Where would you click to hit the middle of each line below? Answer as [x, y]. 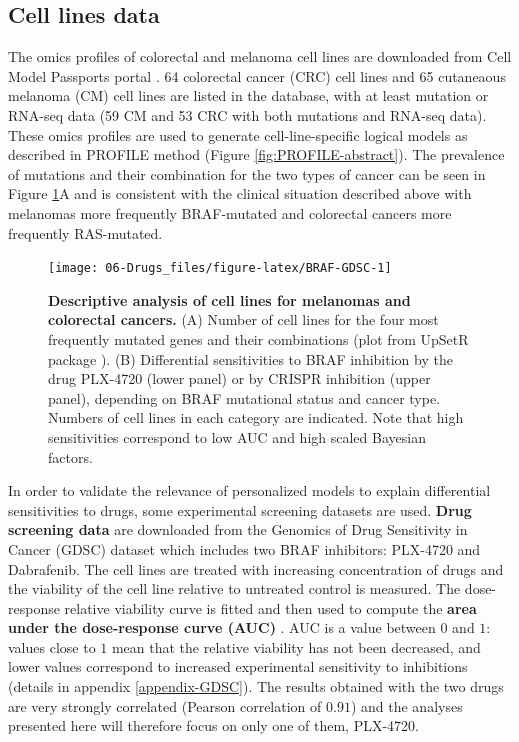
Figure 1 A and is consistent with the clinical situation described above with [240, 193]
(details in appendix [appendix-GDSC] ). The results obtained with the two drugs [256, 686]
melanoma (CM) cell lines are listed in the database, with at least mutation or [248, 95]
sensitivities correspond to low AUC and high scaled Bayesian [237, 436]
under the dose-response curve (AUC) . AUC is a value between [222, 627]
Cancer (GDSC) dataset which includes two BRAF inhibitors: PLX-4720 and [244, 548]
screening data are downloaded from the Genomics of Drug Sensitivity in [238, 529]
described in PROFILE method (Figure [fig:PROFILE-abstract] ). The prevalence [256, 154]
